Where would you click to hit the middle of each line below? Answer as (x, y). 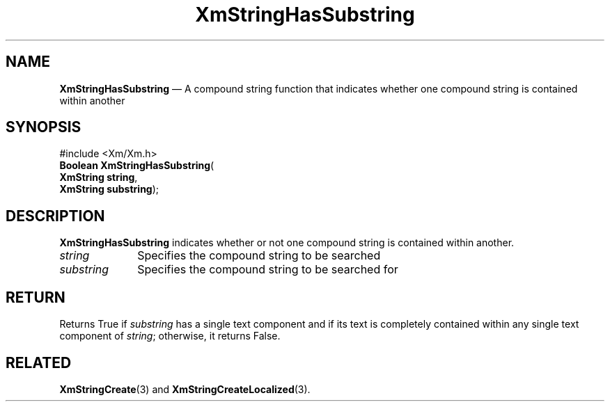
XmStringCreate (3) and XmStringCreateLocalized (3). (185, 389)
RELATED (39, 362)
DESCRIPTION (55, 216)
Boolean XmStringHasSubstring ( (137, 166)
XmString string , (99, 177)
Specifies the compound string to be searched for (268, 270)
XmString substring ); (109, 189)
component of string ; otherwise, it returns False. (170, 336)
